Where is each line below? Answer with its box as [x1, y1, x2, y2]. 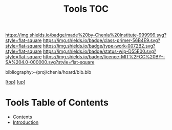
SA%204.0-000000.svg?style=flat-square [5, 59, 95, 66]
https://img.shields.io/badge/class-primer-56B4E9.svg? [42, 37, 160, 44]
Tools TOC [63, 3, 109, 15]
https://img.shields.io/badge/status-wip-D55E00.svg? [42, 48, 157, 54]
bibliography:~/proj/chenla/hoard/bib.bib [5, 69, 92, 75]
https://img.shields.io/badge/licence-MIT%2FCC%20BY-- [42, 54, 165, 60]
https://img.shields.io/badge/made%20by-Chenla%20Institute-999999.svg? [5, 32, 167, 38]
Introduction [12, 119, 39, 125]
